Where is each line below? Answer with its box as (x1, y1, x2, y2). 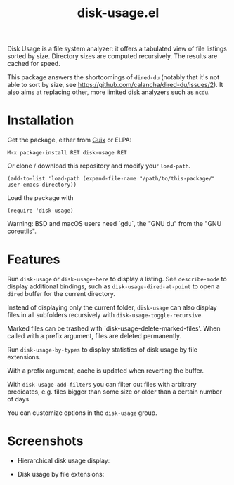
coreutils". (7, 227, 37, 236)
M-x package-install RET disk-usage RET (7, 150, 128, 157)
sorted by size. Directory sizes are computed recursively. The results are (7, 52, 218, 60)
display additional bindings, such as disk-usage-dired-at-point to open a (7, 282, 220, 291)
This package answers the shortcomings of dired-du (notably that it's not (7, 73, 220, 81)
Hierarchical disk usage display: (17, 456, 110, 465)
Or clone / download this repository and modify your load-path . (7, 161, 191, 170)
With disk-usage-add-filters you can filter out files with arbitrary (7, 380, 197, 389)
